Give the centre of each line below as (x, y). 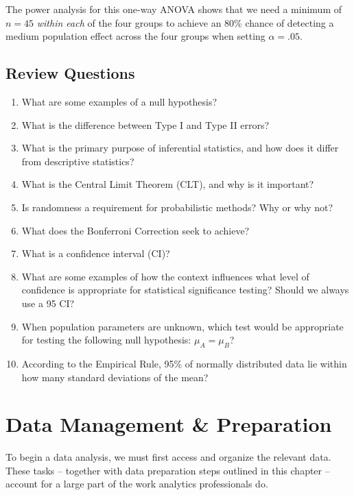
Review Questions (70, 73)
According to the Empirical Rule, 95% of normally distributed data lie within (184, 363)
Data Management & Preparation (169, 424)
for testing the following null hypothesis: (106, 340)
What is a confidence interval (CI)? (96, 253)
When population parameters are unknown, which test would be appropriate (182, 326)
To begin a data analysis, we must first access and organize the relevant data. (168, 457)
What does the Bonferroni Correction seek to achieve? (135, 230)
